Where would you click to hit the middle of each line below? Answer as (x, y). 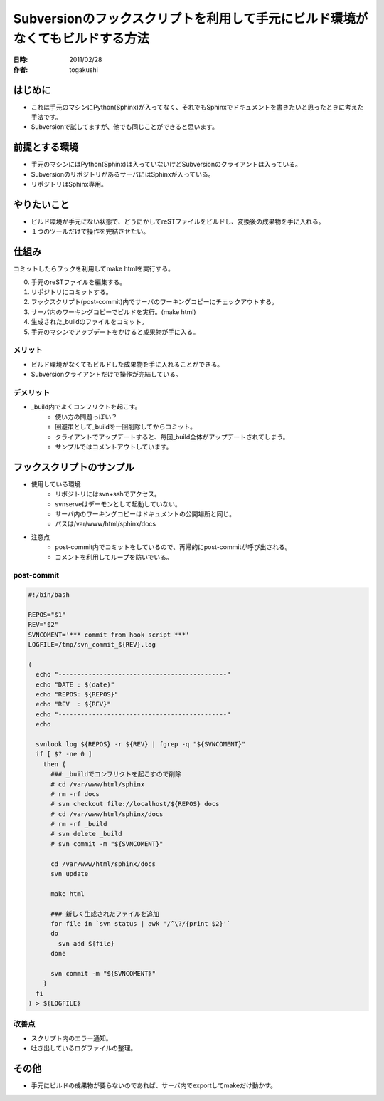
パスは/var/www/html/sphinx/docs (106, 524)
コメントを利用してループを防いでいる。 (114, 557)
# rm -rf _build (79, 824)
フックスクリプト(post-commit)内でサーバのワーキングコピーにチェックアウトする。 (155, 302)
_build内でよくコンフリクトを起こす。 (86, 407)
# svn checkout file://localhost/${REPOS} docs (135, 804)
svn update (70, 874)
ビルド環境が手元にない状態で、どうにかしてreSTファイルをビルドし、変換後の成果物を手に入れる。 (178, 221)
